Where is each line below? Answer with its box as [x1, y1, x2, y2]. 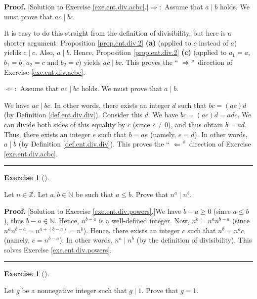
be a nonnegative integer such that [22, 285, 127, 296]
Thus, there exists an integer [4, 129, 90, 139]
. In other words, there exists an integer [50, 100, 170, 110]
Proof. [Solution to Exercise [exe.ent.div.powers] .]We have [4, 205, 181, 216]
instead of [199, 37, 228, 48]
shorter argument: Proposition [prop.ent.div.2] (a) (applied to [4, 37, 191, 48]
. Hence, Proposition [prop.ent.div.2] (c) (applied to [69, 47, 227, 57]
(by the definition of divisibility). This [136, 235, 252, 245]
